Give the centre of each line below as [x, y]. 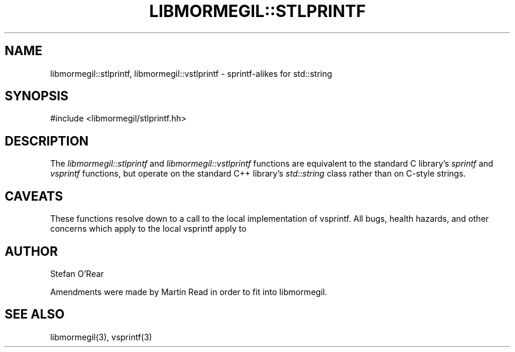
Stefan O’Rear [77, 273]
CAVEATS [34, 196]
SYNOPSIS [37, 96]
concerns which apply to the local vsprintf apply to [148, 229]
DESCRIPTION [47, 141]
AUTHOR [31, 251]
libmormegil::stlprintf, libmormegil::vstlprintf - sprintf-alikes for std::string [191, 73]
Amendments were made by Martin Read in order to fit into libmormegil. [189, 292]
